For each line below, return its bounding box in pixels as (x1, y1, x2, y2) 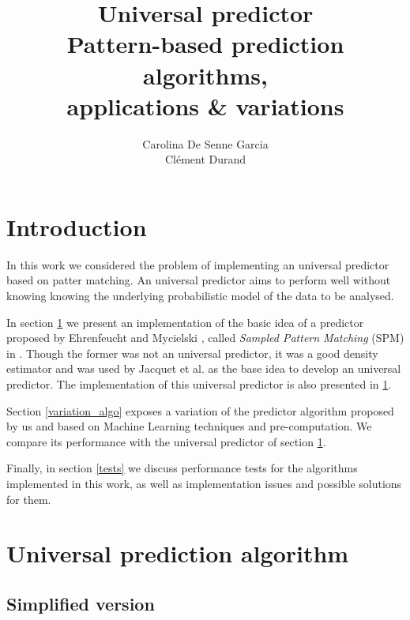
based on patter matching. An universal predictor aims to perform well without (6, 272, 391, 288)
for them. (6, 490, 51, 507)
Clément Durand (164, 151, 246, 167)
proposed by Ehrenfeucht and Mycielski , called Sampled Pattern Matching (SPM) (6, 329, 404, 346)
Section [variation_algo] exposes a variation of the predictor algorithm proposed (6, 402, 394, 419)
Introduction (6, 210, 147, 242)
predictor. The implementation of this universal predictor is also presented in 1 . (6, 375, 392, 392)
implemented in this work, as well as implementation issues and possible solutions (6, 475, 402, 491)
